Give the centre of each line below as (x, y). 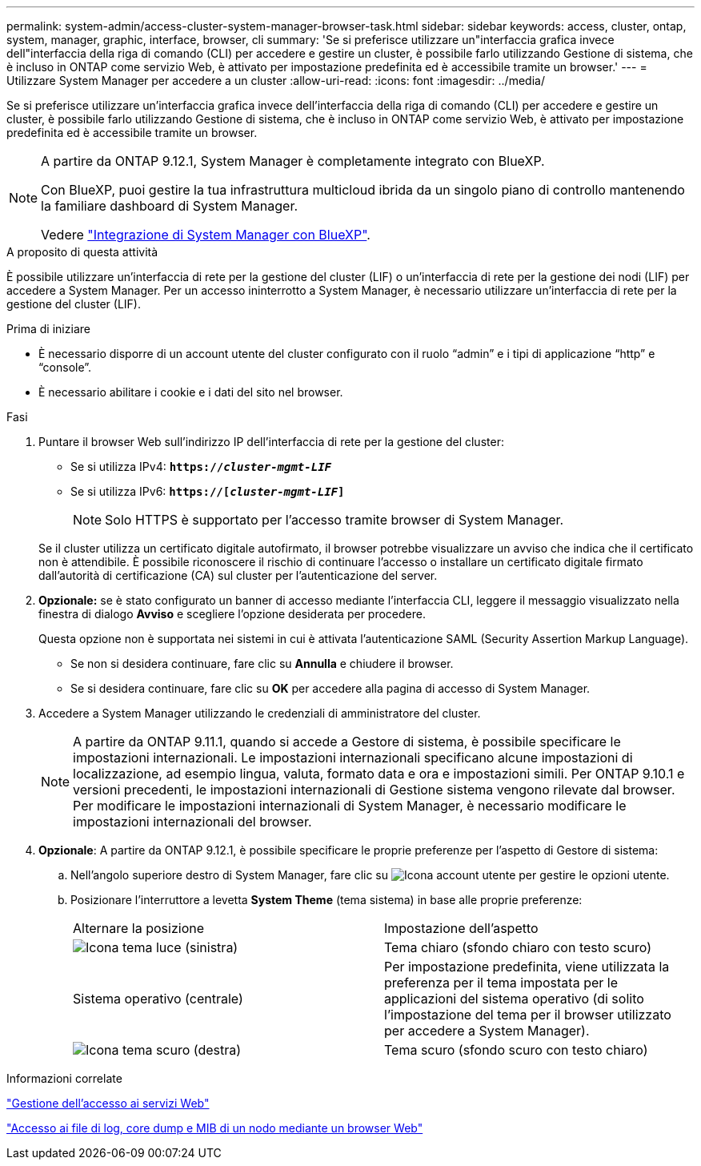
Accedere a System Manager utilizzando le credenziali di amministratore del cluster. (260, 713)
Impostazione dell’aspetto (461, 928)
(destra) (217, 1050)
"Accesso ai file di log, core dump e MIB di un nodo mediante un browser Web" (215, 1128)
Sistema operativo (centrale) (158, 999)
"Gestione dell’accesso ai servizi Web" (108, 1103)
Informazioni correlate (64, 1078)
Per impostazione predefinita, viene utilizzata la (527, 967)
